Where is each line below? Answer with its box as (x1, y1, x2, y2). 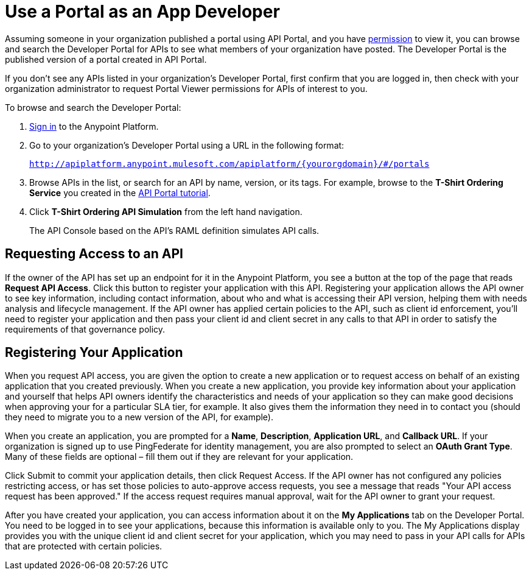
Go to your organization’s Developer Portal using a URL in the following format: (29, 139, 345, 150)
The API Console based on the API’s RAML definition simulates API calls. (29, 225, 320, 236)
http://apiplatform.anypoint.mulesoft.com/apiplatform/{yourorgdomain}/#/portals (29, 158, 430, 169)
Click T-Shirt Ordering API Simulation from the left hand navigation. (29, 206, 303, 217)
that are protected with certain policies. (5, 541, 163, 552)
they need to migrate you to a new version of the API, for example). (5, 412, 274, 423)
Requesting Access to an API (5, 246, 183, 262)
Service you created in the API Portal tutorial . (29, 187, 211, 198)
